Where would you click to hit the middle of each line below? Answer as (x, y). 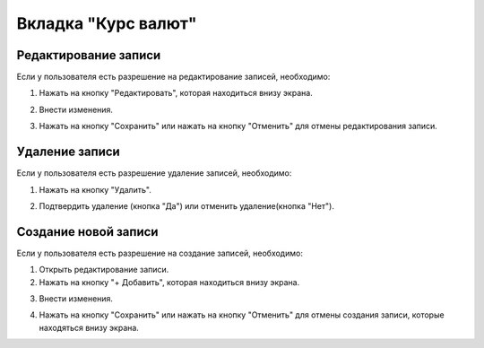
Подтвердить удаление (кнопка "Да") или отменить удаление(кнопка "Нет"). (187, 205)
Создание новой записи (87, 232)
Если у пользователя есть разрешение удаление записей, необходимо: (154, 173)
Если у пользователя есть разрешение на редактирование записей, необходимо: (173, 77)
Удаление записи (68, 152)
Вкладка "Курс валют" (107, 23)
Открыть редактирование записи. (104, 270)
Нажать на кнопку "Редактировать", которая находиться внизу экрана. (176, 93)
